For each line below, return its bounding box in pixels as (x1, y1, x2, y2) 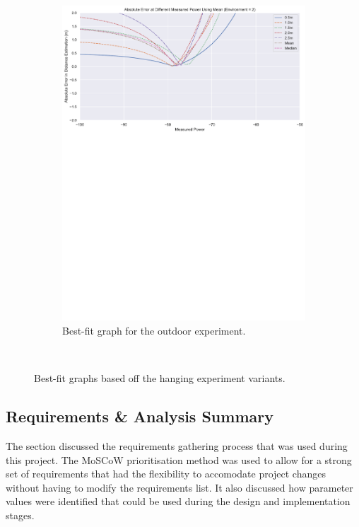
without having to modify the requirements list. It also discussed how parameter (6, 480, 353, 494)
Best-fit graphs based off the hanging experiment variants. (34, 371, 286, 386)
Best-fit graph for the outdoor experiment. (62, 323, 246, 337)
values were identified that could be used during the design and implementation (6, 494, 351, 509)
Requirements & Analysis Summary (6, 405, 273, 427)
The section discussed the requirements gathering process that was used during (6, 438, 348, 453)
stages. (6, 507, 35, 522)
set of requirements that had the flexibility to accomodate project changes (6, 466, 326, 481)
